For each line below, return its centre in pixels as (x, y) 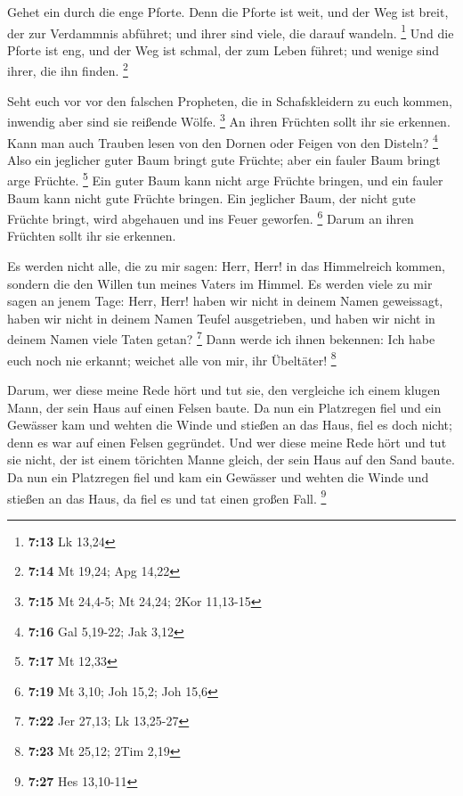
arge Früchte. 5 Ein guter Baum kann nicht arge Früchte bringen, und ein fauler (225, 179)
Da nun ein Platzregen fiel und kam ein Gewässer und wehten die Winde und (218, 476)
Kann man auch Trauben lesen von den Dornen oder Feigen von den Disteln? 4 (223, 141)
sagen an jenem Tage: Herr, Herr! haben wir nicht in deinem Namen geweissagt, (225, 301)
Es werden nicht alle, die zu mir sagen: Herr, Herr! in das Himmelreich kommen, (226, 266)
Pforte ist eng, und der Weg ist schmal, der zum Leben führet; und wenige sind (223, 49)
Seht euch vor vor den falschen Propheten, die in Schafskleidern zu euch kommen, (230, 100)
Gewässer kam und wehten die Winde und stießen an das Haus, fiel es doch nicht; (230, 425)
